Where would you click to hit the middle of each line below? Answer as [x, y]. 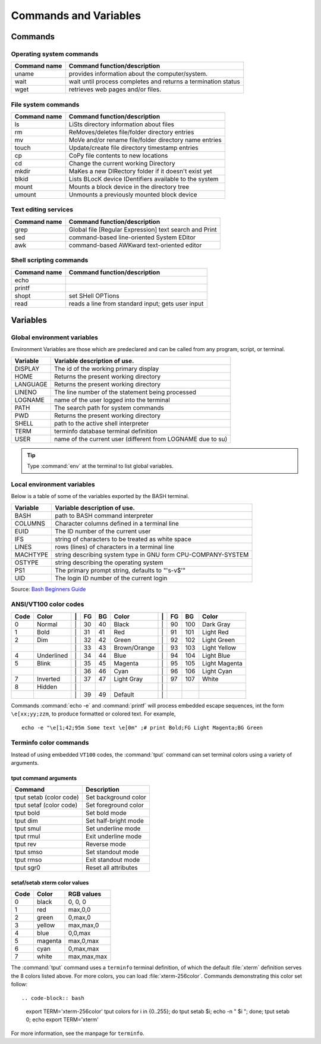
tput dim [26, 821]
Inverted [48, 679]
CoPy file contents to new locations [118, 156]
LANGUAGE [31, 384]
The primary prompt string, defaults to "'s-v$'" [120, 570]
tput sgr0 [28, 868]
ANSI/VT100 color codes [48, 604]
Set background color [116, 798]
